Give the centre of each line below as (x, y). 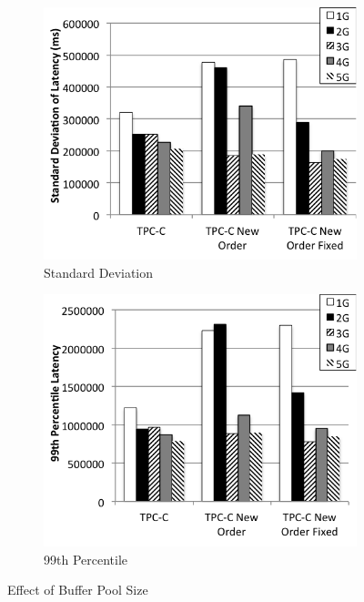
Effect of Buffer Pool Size (78, 590)
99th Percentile (86, 559)
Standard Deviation (99, 272)
